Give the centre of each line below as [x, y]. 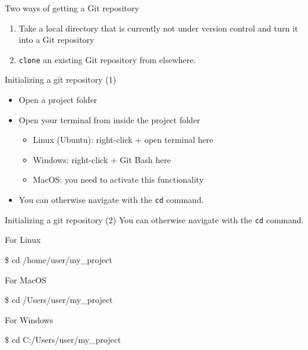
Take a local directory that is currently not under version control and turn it [158, 28]
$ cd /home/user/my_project [59, 259]
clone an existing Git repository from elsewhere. [107, 59]
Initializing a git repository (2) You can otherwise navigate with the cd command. [154, 219]
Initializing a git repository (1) [61, 79]
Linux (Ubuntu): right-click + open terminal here [123, 140]
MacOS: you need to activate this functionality [118, 179]
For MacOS [26, 279]
